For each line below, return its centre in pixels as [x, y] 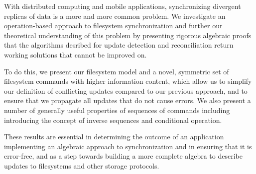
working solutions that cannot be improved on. [75, 54]
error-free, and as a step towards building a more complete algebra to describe [123, 156]
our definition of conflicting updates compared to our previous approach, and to [126, 90]
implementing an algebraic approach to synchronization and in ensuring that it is [128, 146]
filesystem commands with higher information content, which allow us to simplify [128, 81]
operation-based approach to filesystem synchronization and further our [113, 26]
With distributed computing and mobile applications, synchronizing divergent [123, 6]
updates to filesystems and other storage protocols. [82, 165]
